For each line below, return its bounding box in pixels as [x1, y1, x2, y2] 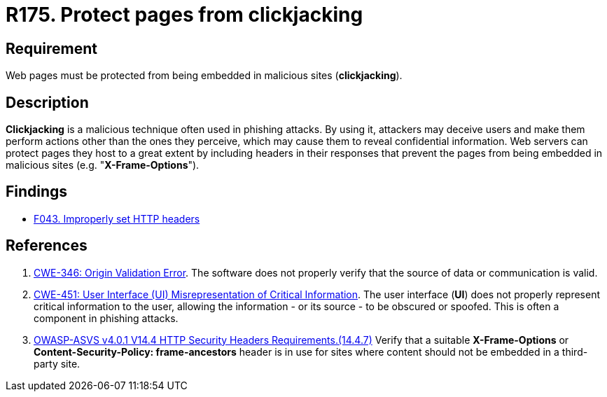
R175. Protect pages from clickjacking [6, 3, 363, 27]
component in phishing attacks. [34, 312, 179, 324]
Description [6, 93, 89, 111]
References [6, 237, 88, 255]
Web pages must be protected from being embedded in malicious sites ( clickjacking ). [6, 69, 403, 82]
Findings [6, 183, 68, 201]
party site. [34, 357, 81, 370]
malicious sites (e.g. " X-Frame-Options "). [6, 159, 200, 172]
